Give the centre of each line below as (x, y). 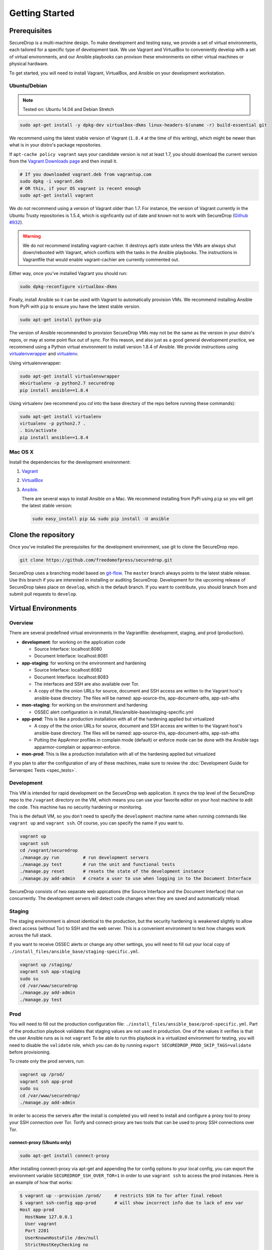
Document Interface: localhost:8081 (71, 656)
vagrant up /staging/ (46, 964)
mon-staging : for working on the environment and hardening (85, 705)
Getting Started (42, 13)
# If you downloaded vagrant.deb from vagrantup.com (86, 174)
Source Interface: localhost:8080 (68, 649)
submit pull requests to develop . (43, 594)
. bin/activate (38, 430)
